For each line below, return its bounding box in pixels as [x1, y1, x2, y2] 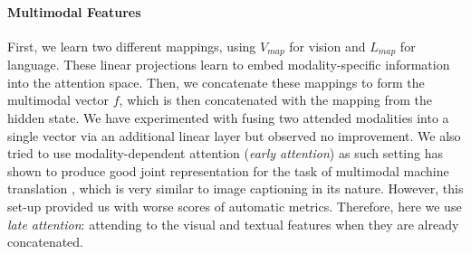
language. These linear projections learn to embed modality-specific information [7, 55, 450, 74]
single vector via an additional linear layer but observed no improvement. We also [7, 126, 461, 145]
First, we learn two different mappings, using [7, 36, 256, 55]
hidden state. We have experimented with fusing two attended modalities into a [7, 108, 449, 127]
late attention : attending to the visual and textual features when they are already [7, 214, 459, 233]
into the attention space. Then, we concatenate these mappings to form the [7, 72, 425, 91]
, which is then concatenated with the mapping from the [119, 90, 433, 109]
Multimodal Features [7, 2, 141, 21]
